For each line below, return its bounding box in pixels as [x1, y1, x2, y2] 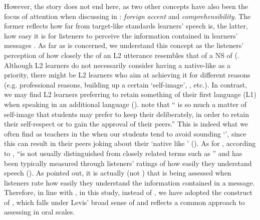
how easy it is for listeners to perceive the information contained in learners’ [4, 30, 238, 40]
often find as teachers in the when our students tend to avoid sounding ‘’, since [4, 128, 246, 138]
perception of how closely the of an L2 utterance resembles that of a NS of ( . [4, 49, 239, 60]
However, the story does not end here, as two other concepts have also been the [4, 1, 248, 11]
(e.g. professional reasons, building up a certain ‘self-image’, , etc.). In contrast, [4, 79, 247, 89]
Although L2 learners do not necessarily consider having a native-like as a [4, 59, 230, 70]
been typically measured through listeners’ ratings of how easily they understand [4, 157, 252, 168]
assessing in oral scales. [4, 206, 75, 217]
